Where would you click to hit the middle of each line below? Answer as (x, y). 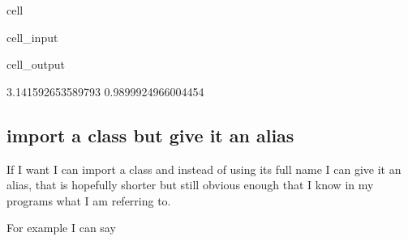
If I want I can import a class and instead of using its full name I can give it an (204, 169)
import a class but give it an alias (150, 135)
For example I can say (61, 228)
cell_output (36, 64)
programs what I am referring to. (89, 200)
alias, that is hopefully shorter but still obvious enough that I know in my (190, 185)
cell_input (32, 37)
